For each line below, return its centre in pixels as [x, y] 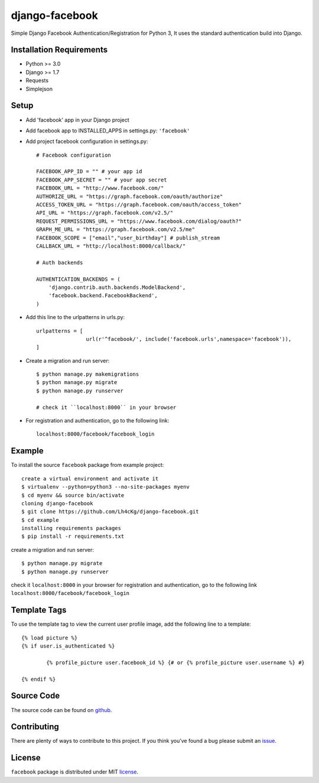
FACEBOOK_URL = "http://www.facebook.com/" [100, 188]
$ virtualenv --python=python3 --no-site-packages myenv [106, 487]
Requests [37, 80]
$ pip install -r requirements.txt [73, 537]
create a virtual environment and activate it [90, 478]
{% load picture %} [50, 638]
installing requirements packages [71, 528]
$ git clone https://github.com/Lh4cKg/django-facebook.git [110, 512]
